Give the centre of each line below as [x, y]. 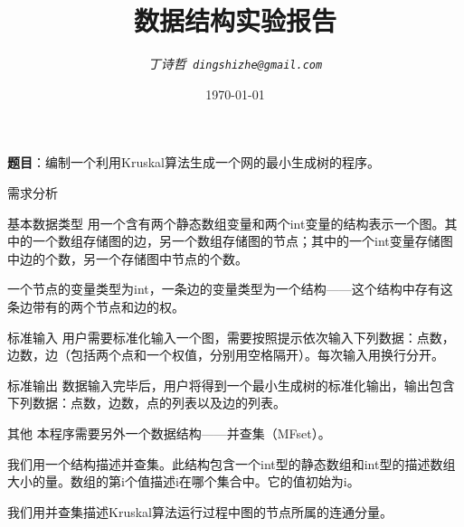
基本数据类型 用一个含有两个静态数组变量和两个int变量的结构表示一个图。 [226, 223]
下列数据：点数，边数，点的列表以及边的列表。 [147, 403]
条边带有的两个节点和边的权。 [96, 306]
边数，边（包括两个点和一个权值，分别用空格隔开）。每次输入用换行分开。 [226, 355]
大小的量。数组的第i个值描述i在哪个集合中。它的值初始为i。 [184, 481]
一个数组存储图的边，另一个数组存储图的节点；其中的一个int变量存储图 [242, 241]
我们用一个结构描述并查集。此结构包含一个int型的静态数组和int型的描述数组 [232, 463]
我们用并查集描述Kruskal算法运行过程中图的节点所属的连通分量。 [200, 511]
